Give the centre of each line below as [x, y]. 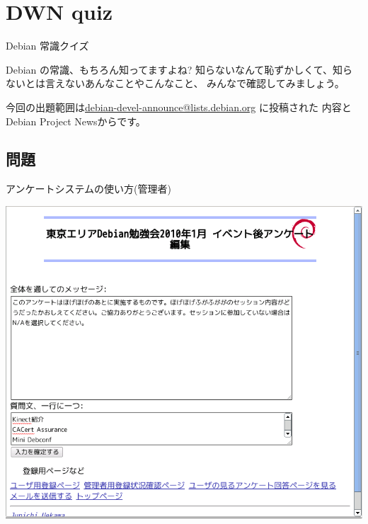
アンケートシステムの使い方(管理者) [88, 189]
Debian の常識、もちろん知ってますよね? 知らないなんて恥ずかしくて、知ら [179, 69]
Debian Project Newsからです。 [76, 121]
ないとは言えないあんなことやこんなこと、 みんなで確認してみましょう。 [175, 83]
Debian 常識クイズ [47, 46]
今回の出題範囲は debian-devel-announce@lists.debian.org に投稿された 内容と [179, 107]
